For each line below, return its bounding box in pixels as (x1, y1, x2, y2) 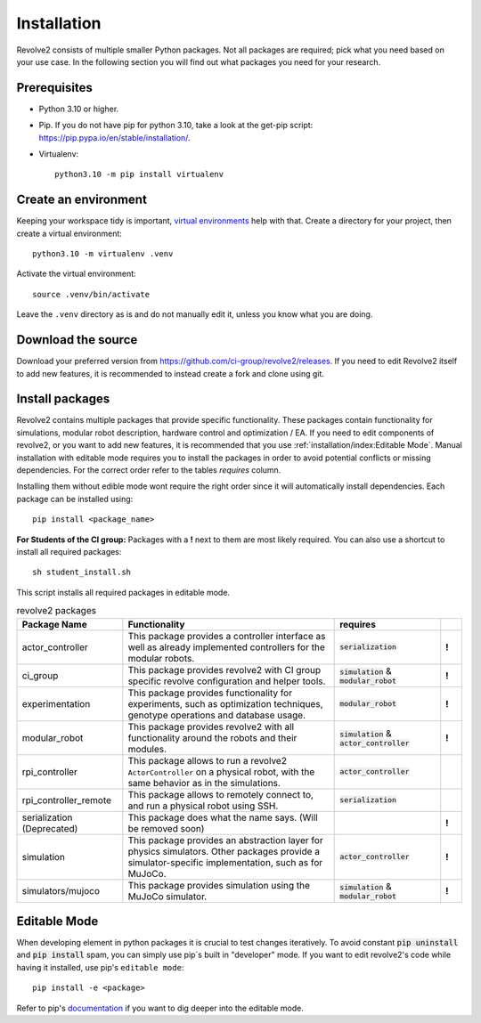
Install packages (16, 392, 110, 407)
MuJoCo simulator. (127, 890, 208, 903)
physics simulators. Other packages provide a (127, 845, 321, 857)
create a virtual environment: (16, 228, 122, 239)
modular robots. (127, 652, 195, 664)
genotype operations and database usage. (127, 709, 306, 721)
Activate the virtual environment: (16, 268, 137, 280)
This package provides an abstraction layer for (127, 833, 324, 846)
